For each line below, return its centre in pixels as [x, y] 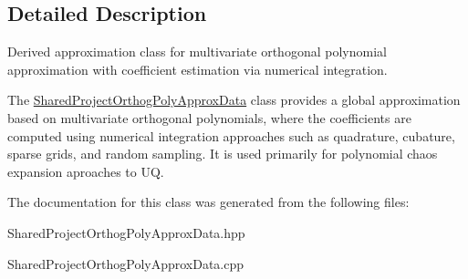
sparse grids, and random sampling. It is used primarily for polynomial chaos [223, 154]
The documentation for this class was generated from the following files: [208, 202]
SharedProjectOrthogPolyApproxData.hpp [126, 232]
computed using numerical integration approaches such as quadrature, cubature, [231, 135]
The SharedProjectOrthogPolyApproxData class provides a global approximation [234, 100]
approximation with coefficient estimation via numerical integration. [198, 69]
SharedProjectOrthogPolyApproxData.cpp [126, 263]
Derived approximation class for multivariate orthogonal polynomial [197, 52]
